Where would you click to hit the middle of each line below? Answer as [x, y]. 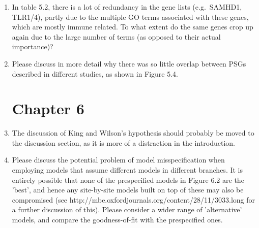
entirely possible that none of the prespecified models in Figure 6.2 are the [128, 180]
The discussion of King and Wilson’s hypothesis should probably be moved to [133, 133]
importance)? [33, 46]
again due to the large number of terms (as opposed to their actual [116, 36]
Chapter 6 [48, 108]
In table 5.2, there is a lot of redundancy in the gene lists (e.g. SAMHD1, [127, 7]
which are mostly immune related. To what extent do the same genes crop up [133, 27]
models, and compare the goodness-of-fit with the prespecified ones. [117, 220]
